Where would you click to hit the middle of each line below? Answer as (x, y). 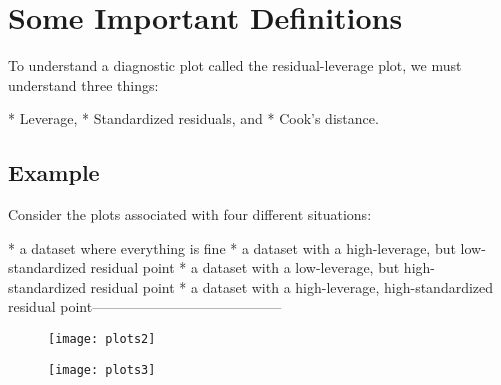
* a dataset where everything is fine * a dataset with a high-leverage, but (232, 247)
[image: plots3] (102, 369)
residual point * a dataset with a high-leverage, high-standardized (292, 286)
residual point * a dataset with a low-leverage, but (245, 267)
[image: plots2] (102, 339)
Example (54, 172)
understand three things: (83, 84)
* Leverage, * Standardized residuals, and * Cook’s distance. (193, 118)
